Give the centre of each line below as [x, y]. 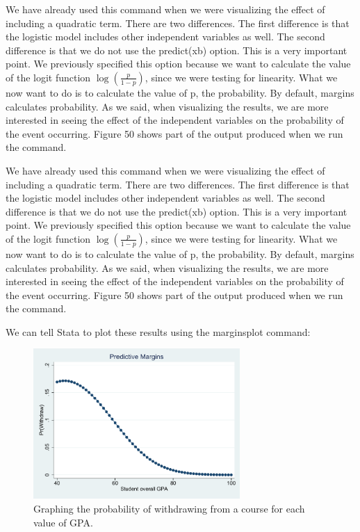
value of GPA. [63, 522]
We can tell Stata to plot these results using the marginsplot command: [158, 331]
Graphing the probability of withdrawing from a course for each [169, 508]
